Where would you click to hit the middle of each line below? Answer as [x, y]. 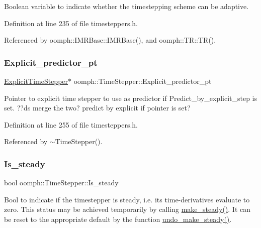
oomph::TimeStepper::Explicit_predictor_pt [143, 81]
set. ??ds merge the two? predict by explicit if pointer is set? [97, 108]
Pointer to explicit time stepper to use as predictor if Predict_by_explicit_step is [131, 98]
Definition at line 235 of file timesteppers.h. [71, 23]
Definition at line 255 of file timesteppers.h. [71, 124]
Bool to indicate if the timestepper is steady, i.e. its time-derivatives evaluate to [127, 199]
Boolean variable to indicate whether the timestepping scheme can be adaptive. [126, 6]
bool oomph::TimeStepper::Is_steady [61, 183]
